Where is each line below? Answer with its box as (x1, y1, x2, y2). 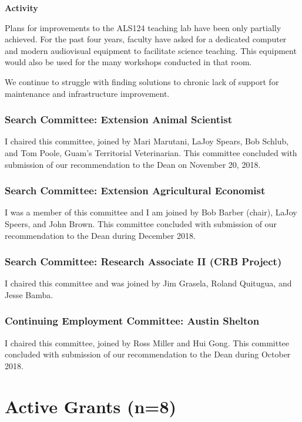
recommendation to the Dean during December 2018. (5, 229, 196, 241)
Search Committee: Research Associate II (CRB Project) (5, 254, 282, 269)
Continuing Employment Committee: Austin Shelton (5, 313, 260, 328)
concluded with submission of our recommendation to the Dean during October (5, 348, 291, 360)
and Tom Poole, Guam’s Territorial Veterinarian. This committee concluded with (5, 146, 297, 158)
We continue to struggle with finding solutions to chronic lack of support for (5, 75, 279, 87)
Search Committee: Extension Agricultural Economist (5, 183, 266, 198)
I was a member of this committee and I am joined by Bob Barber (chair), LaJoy (5, 206, 297, 218)
